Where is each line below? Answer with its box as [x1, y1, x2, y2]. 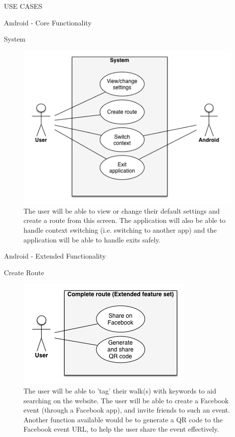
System [4, 34, 26, 44]
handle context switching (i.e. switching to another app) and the [23, 224, 217, 235]
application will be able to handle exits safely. [23, 234, 161, 244]
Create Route [4, 267, 44, 277]
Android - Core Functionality [4, 17, 92, 27]
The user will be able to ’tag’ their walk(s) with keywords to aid [23, 385, 216, 395]
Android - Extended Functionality [4, 251, 106, 261]
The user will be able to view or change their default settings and [23, 205, 220, 216]
